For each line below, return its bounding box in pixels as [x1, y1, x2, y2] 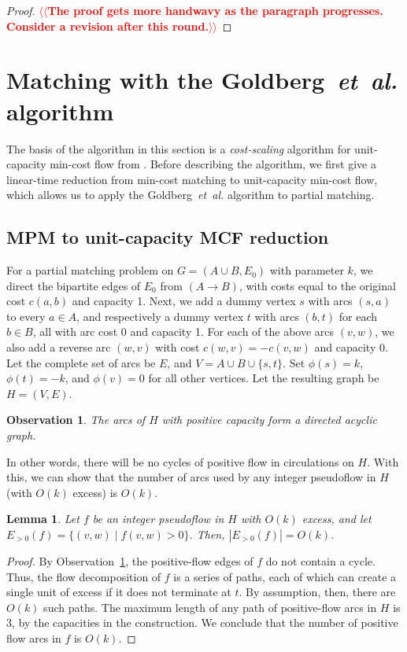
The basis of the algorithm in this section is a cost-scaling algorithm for [6, 140, 351, 157]
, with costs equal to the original [239, 277, 396, 293]
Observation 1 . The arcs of [6, 411, 146, 428]
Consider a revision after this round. [6, 17, 209, 34]
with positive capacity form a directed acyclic [161, 411, 377, 428]
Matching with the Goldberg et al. [6, 64, 398, 97]
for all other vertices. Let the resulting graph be [148, 370, 379, 386]
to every [6, 308, 46, 324]
